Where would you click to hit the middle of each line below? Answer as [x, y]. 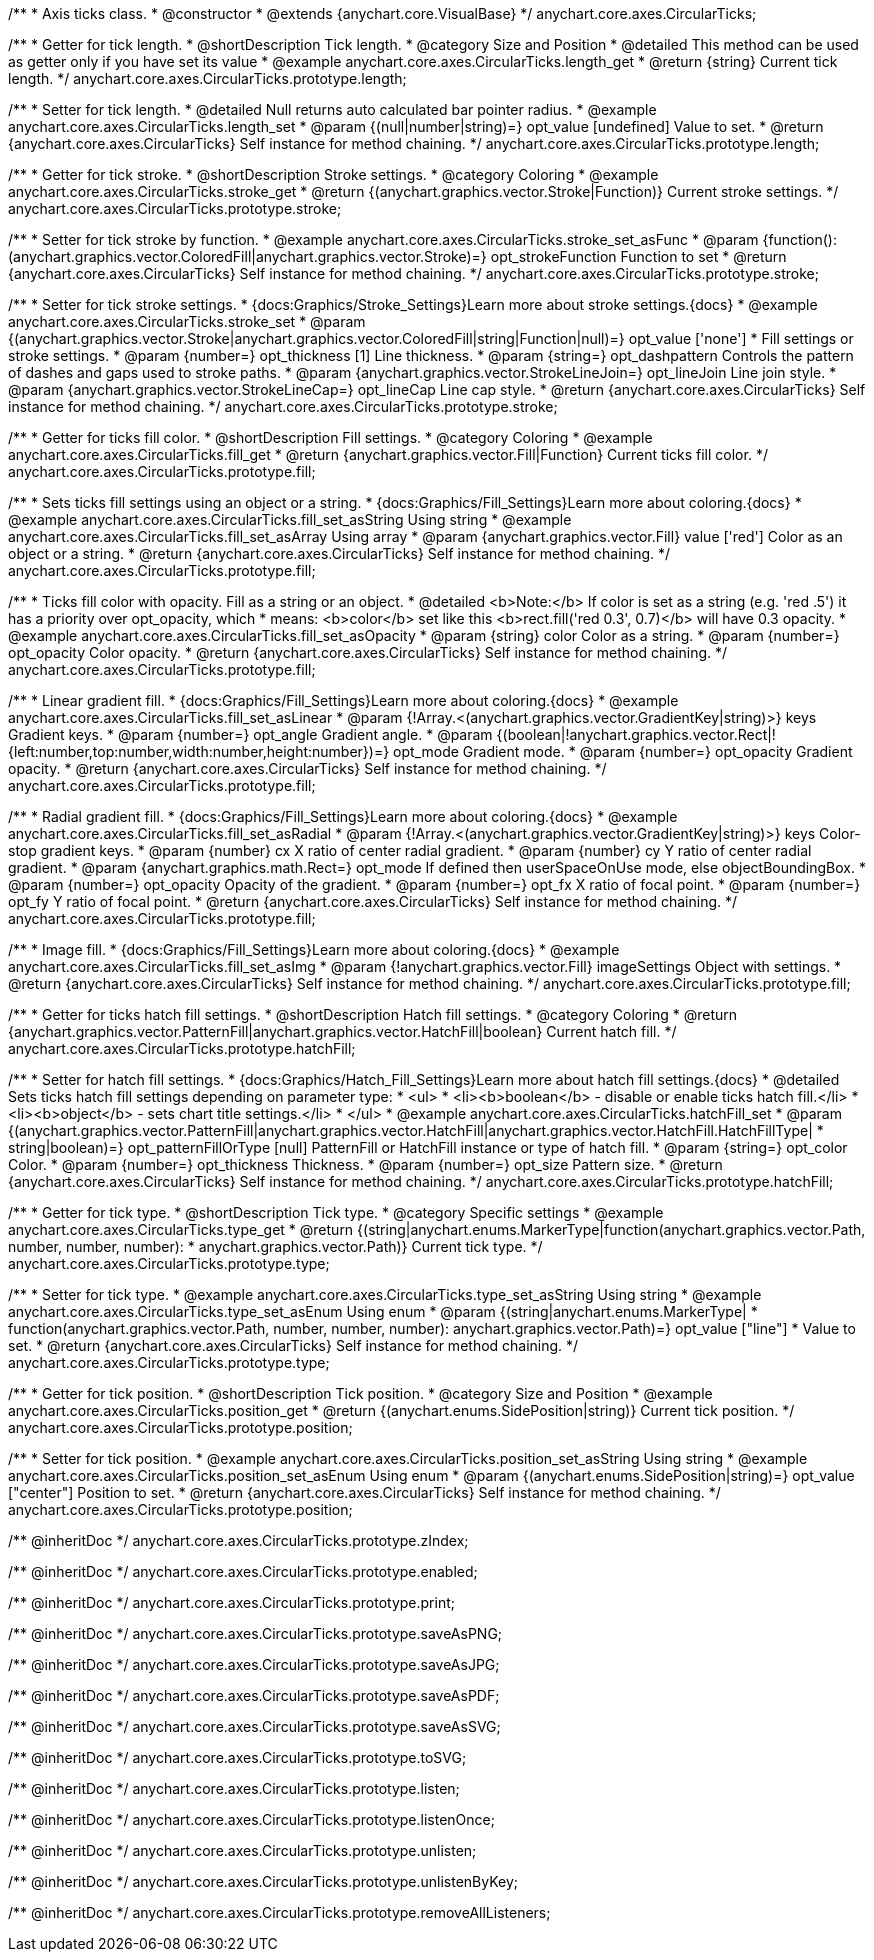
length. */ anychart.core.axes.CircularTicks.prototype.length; [207, 78]
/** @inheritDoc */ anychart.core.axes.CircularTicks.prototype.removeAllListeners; [279, 1912]
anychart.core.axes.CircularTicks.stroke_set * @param [187, 321]
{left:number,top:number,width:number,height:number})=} [199, 751]
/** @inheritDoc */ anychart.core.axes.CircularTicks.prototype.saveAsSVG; [254, 1726]
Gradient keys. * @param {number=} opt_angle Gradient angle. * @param [250, 734]
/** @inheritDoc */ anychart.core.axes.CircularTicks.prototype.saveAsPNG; [255, 1633]
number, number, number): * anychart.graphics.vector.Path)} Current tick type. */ [275, 1246]
